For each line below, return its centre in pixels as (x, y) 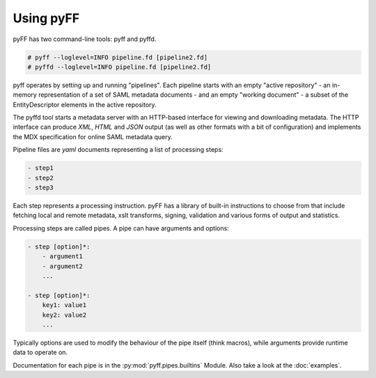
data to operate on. (40, 352)
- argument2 (63, 266)
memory (25, 95)
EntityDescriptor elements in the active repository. (85, 104)
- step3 (40, 188)
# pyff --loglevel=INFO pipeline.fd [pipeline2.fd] (118, 57)
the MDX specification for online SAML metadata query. (93, 136)
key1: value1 (64, 305)
